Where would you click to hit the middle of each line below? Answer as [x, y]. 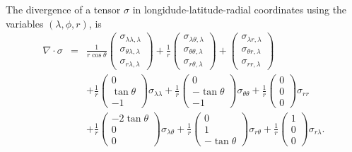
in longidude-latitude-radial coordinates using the [240, 9]
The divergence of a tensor [63, 9]
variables [25, 23]
